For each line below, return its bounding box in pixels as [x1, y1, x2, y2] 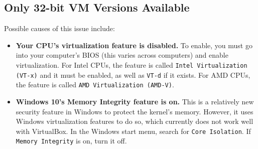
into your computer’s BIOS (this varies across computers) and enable [16, 50, 228, 60]
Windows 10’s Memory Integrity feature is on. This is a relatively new [16, 96, 254, 106]
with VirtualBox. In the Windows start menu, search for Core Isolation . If [16, 125, 251, 136]
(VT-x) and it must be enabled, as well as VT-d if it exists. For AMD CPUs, [16, 69, 250, 80]
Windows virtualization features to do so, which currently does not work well [16, 116, 253, 126]
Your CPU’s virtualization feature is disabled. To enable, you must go [16, 40, 252, 50]
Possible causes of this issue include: [4, 23, 115, 34]
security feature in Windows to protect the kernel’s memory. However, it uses [16, 106, 253, 116]
